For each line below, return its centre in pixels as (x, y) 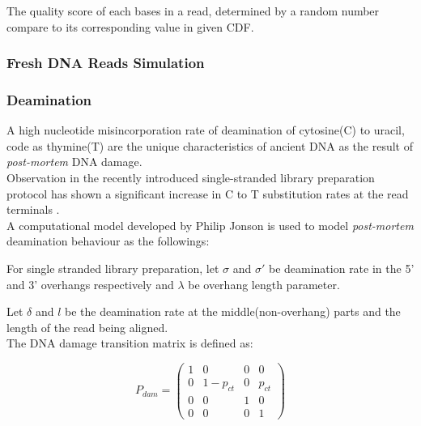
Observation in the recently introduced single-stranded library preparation (191, 178)
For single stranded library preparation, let (113, 268)
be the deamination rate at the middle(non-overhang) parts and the (233, 311)
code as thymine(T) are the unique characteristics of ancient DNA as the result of (210, 145)
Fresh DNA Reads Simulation (106, 63)
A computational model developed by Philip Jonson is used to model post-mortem (210, 225)
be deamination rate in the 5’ (341, 268)
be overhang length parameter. (264, 284)
